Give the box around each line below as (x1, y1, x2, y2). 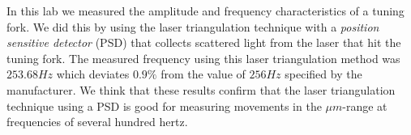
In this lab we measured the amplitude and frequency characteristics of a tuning (6, 2, 405, 19)
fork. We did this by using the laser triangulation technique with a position (6, 18, 379, 35)
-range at (342, 97, 387, 114)
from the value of (161, 65, 246, 82)
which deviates (56, 65, 130, 82)
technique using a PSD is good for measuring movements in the (6, 97, 322, 114)
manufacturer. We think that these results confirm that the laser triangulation (6, 81, 396, 98)
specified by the (285, 65, 362, 82)
